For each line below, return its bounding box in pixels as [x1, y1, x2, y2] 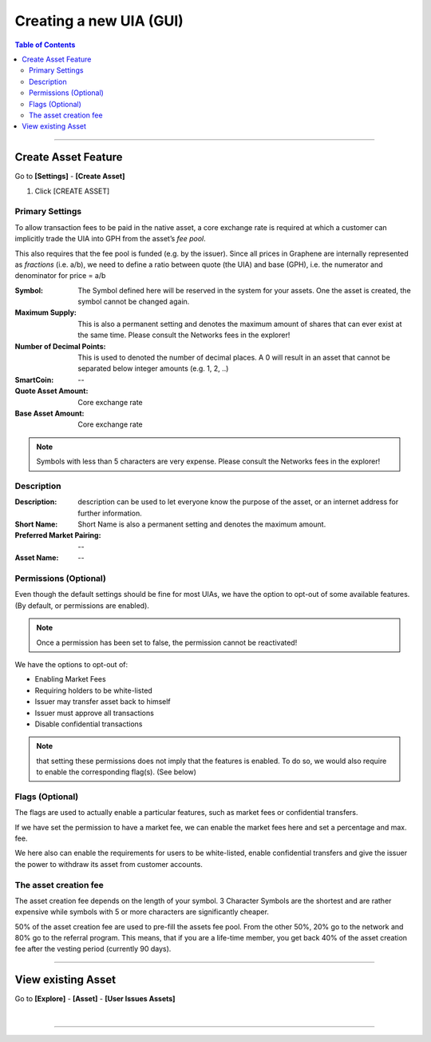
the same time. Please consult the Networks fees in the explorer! [77, 330, 291, 340]
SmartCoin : [14, 375, 54, 384]
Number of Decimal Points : [14, 341, 106, 351]
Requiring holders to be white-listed [34, 686, 153, 695]
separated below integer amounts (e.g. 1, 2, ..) [77, 364, 229, 373]
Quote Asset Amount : [14, 386, 89, 396]
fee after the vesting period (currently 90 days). [14, 944, 172, 954]
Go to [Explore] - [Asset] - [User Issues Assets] [14, 994, 176, 1004]
